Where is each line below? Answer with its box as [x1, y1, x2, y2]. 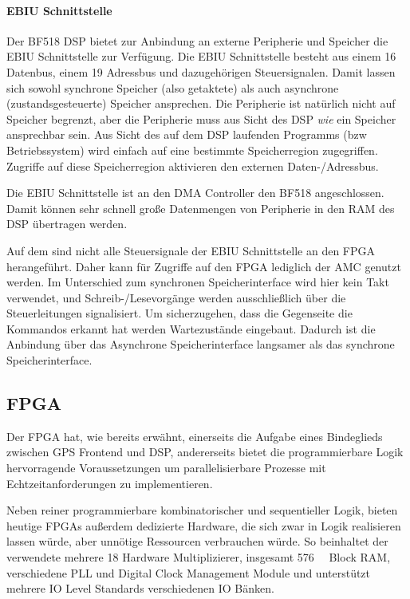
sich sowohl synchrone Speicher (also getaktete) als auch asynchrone [6, 79, 339, 96]
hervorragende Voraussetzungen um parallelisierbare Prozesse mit [6, 459, 326, 476]
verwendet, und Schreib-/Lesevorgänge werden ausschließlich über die [6, 289, 346, 305]
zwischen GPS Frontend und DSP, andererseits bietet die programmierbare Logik [6, 443, 404, 460]
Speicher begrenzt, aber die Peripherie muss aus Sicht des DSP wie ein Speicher [6, 110, 396, 127]
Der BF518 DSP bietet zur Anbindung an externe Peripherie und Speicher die [6, 32, 388, 49]
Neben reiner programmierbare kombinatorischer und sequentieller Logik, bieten [6, 502, 398, 518]
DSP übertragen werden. [6, 215, 128, 232]
